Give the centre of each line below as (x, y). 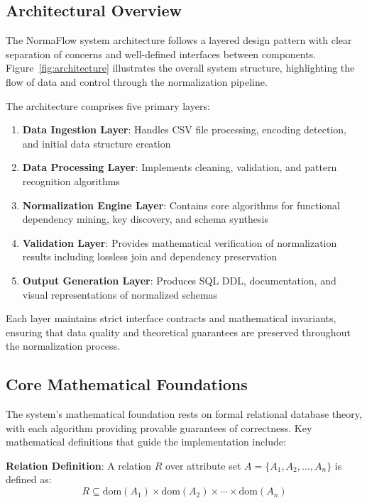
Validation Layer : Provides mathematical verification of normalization (180, 242)
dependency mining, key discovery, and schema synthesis (145, 219)
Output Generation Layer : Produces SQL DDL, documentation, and (179, 280)
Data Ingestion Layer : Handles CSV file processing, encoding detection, (184, 129)
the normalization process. (63, 346)
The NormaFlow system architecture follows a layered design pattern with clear (179, 40)
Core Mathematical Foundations (127, 384)
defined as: (29, 479)
